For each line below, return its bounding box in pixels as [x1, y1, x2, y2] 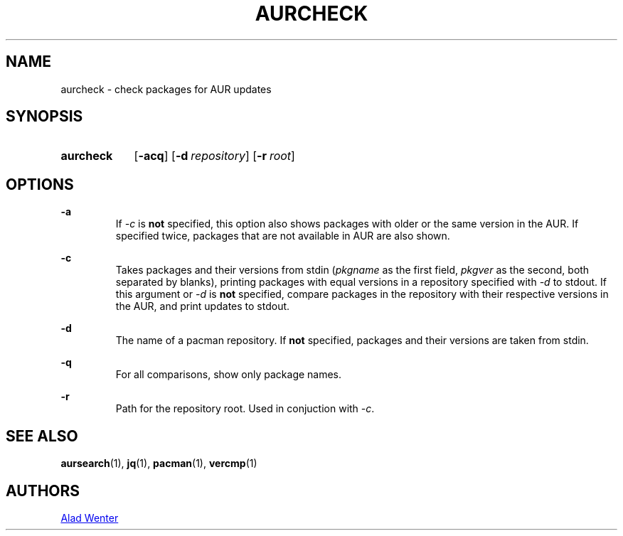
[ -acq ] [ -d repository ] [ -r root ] [134, 149, 295, 164]
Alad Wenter [60, 511, 119, 524]
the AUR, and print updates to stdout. [115, 300, 290, 313]
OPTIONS [6, 175, 74, 193]
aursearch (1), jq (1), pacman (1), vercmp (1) [60, 457, 257, 470]
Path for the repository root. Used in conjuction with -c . [115, 402, 375, 415]
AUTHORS [6, 481, 80, 500]
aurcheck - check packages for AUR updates [60, 82, 272, 95]
